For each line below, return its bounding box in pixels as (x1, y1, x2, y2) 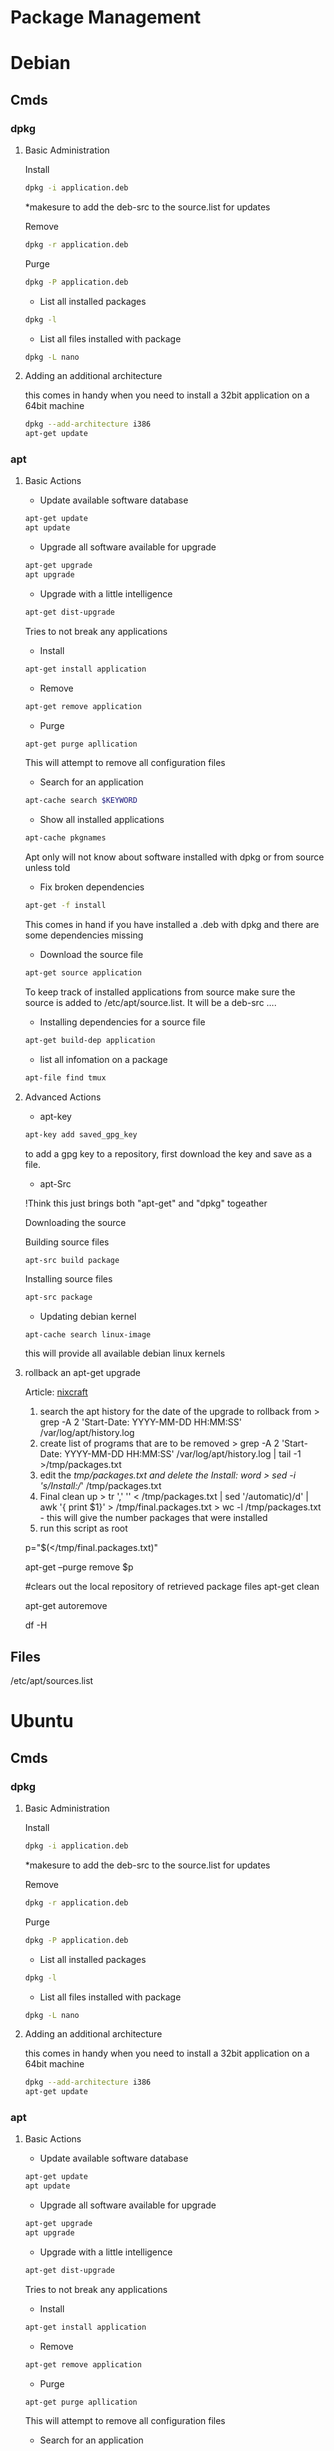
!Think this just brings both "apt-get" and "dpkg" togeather (24, 1197, 268, 1209)
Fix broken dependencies (39, 881, 145, 893)
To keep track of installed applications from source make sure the (24, 986, 296, 998)
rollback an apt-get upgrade (24, 1367, 142, 1379)
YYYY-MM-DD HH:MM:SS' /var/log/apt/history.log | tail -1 (64, 1448, 302, 1460)
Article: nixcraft (24, 1386, 88, 1398)
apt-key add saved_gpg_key (24, 1129, 138, 1140)
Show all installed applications (39, 814, 165, 826)
